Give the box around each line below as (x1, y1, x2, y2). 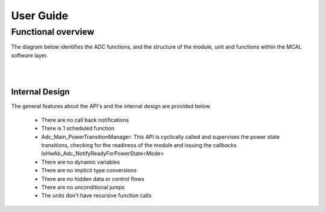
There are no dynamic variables (41, 158, 120, 165)
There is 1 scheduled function (41, 125, 115, 132)
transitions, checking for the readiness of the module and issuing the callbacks (41, 142, 237, 149)
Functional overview (11, 26, 94, 37)
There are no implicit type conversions (41, 167, 137, 174)
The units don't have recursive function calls (41, 192, 152, 199)
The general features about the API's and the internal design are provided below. (11, 103, 211, 110)
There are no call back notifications (41, 116, 129, 123)
